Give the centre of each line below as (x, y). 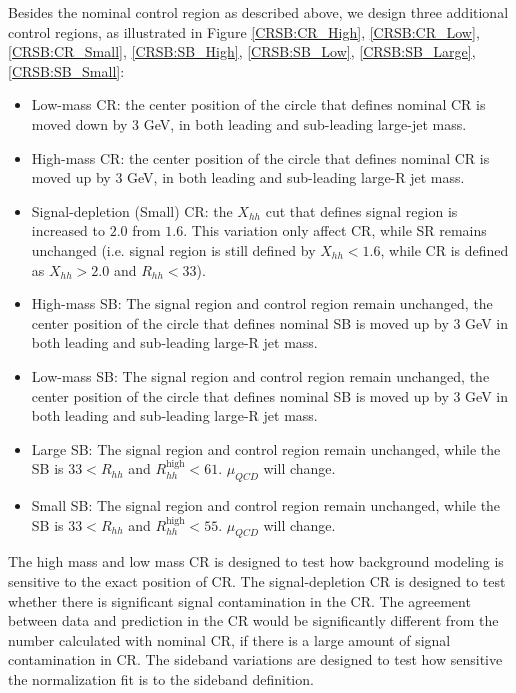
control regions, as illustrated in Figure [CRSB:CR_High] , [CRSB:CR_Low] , (244, 31)
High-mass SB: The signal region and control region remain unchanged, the (262, 303)
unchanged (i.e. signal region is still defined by (173, 249)
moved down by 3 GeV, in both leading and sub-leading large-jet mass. (249, 123)
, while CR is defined (444, 249)
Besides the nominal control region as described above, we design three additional (258, 12)
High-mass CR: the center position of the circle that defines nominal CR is (260, 157)
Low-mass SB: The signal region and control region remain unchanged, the (260, 375)
